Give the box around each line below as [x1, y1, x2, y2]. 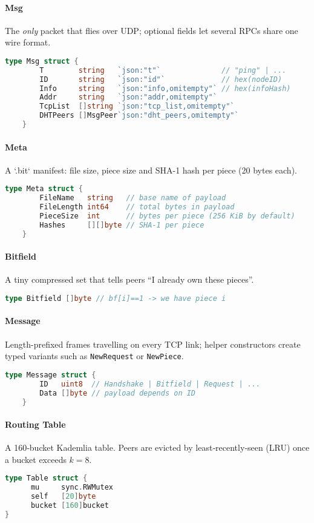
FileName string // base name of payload [39, 194, 226, 203]
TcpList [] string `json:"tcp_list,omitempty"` [39, 102, 235, 111]
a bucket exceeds [5, 453, 67, 465]
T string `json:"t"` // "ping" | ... [39, 66, 287, 75]
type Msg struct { [5, 56, 79, 66]
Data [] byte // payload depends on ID [39, 388, 196, 397]
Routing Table [5, 418, 66, 431]
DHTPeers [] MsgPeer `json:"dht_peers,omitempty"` [39, 111, 239, 120]
